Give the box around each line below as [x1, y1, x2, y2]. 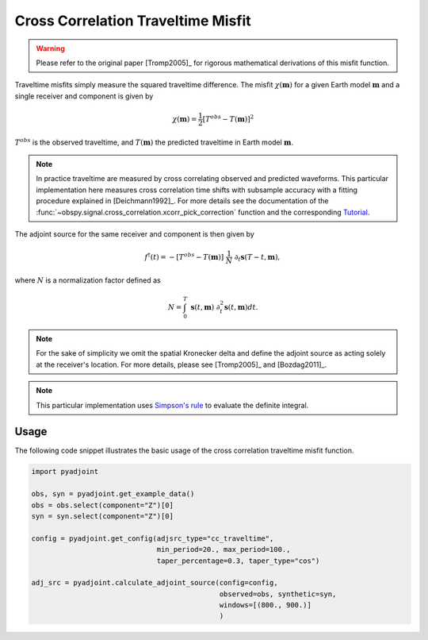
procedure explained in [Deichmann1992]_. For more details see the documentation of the [36, 196, 329, 206]
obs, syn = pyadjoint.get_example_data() [31, 489, 195, 499]
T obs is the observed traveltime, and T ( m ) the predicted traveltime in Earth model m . [14, 137, 293, 147]
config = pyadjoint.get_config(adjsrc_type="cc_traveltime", [31, 534, 274, 543]
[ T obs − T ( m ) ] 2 [202, 113, 254, 123]
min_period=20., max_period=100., [156, 545, 291, 554]
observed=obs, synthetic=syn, [219, 589, 337, 599]
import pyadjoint [31, 467, 99, 476]
